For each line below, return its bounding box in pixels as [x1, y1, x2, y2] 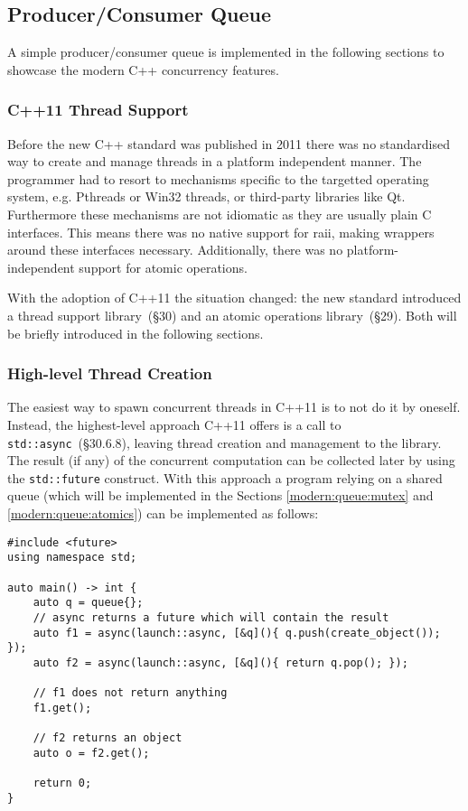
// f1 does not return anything [33, 686, 228, 700]
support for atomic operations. [79, 257, 248, 276]
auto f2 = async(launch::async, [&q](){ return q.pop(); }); [33, 656, 408, 669]
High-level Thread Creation [7, 362, 212, 385]
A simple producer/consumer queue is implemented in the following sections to [7, 42, 445, 61]
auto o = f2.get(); [33, 746, 150, 760]
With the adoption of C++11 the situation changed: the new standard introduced [7, 288, 462, 307]
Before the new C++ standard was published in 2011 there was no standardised [7, 134, 451, 153]
